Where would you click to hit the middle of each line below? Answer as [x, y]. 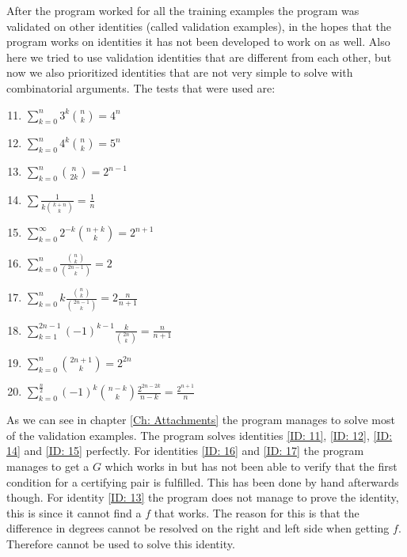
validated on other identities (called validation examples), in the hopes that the [199, 26]
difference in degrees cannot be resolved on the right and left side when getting [198, 528]
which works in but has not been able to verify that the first [251, 466]
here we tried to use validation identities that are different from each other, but [199, 57]
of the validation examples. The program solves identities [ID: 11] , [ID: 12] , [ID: [200, 435]
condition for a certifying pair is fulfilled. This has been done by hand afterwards [203, 481]
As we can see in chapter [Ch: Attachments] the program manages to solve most [201, 420]
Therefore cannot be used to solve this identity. [121, 543]
